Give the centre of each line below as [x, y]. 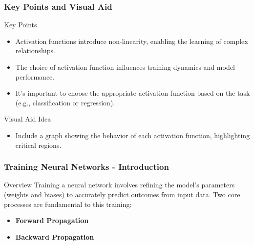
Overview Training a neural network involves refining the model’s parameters [119, 185]
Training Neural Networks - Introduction [86, 167]
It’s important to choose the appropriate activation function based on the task [133, 93]
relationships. [35, 51]
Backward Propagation [55, 236]
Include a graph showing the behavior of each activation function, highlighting [133, 135]
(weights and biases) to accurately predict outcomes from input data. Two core [122, 194]
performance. [35, 76]
